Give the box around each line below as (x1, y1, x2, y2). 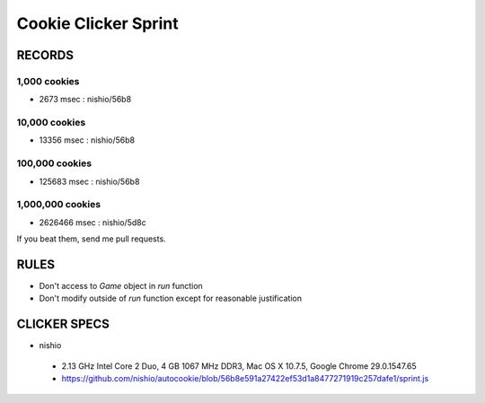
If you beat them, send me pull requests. (16, 233, 166, 244)
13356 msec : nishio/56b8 (39, 135, 136, 145)
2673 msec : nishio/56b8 (39, 94, 132, 105)
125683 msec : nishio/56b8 (39, 176, 140, 187)
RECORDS (16, 48, 74, 63)
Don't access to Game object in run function (39, 281, 204, 292)
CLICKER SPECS (16, 317, 110, 332)
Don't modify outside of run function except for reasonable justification (39, 293, 303, 304)
